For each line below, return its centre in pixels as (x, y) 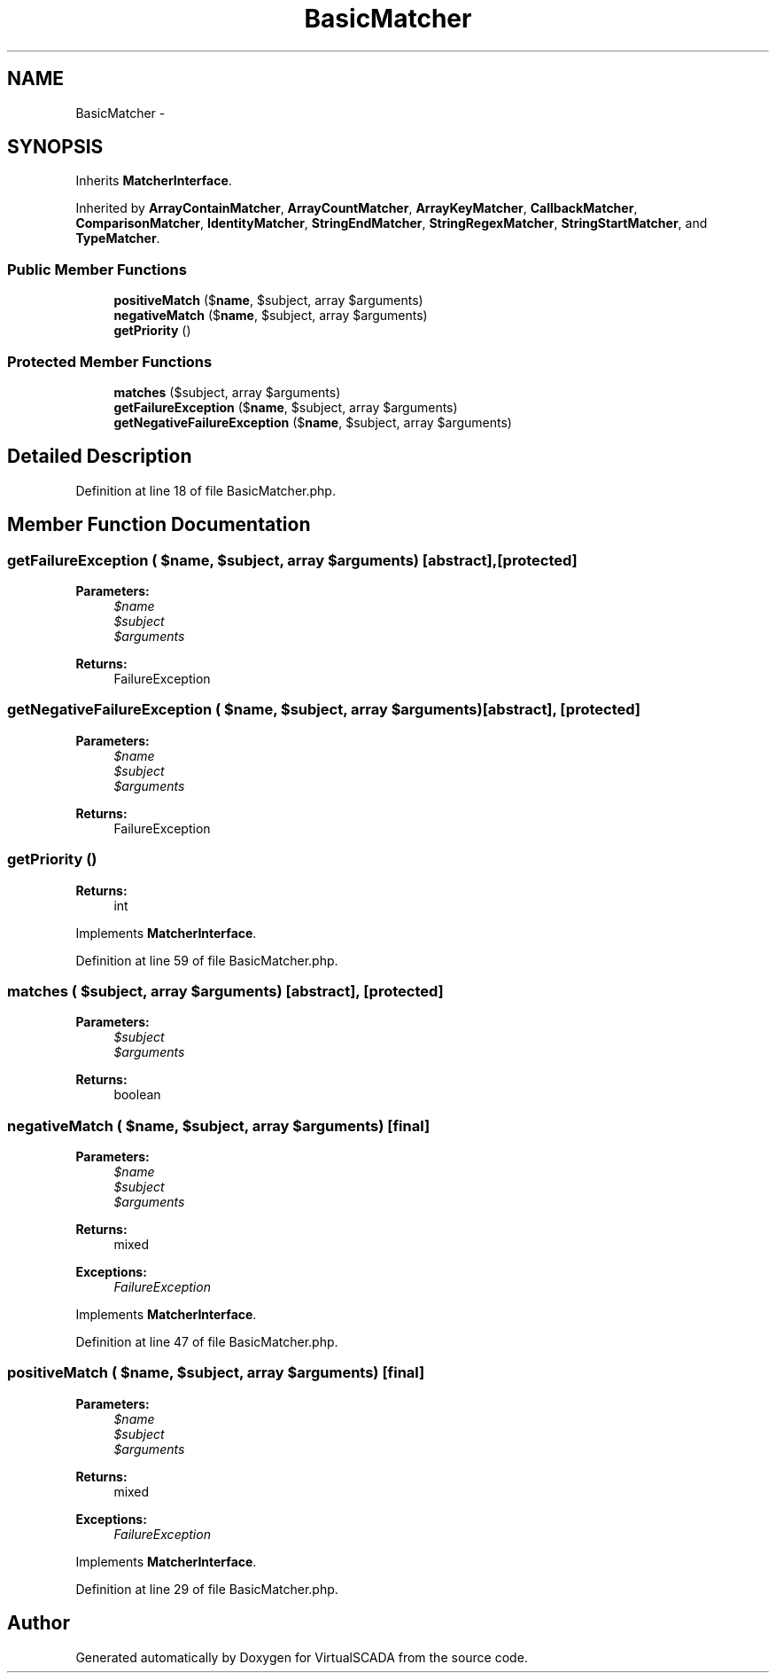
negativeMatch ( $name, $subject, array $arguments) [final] (219, 1125)
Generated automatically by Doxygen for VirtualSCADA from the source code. (302, 1657)
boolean (137, 1095)
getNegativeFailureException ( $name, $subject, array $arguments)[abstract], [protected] (324, 710)
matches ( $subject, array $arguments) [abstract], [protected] (225, 991)
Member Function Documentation (159, 525)
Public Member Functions (97, 269)
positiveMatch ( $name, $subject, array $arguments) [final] (216, 1373)
